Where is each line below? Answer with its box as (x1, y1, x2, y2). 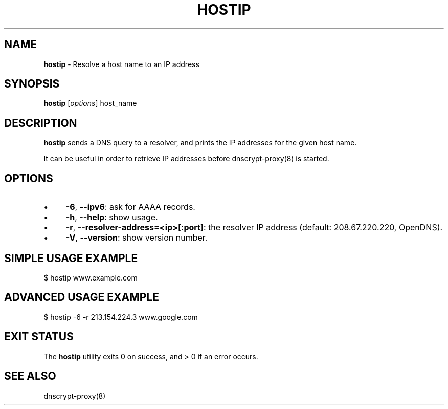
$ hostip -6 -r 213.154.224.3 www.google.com (43, 312, 198, 321)
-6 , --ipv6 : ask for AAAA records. (65, 202, 195, 212)
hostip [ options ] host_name (43, 99, 137, 108)
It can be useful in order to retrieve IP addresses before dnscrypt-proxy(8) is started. (43, 154, 329, 163)
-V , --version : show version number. (65, 232, 208, 243)
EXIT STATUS (4, 330, 74, 343)
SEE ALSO (4, 370, 56, 383)
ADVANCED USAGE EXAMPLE (4, 291, 159, 304)
